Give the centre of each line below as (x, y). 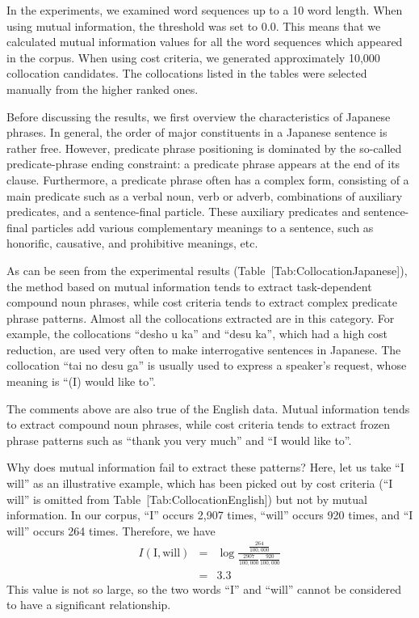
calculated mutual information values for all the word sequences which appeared (205, 42)
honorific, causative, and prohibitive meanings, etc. (132, 243)
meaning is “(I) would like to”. (81, 381)
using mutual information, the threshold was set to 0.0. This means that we (194, 25)
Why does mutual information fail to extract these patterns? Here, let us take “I (205, 467)
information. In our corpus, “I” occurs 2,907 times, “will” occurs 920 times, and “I (210, 515)
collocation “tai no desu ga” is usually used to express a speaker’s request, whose (207, 365)
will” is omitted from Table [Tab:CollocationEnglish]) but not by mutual (187, 499)
